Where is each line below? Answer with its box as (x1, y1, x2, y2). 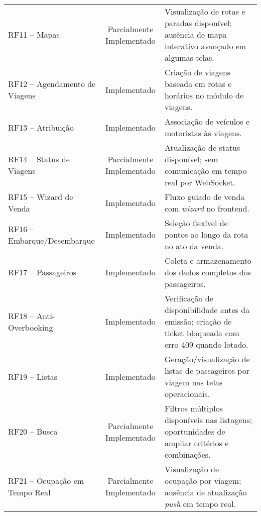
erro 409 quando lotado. (164, 339, 248, 350)
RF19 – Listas (8, 370, 58, 382)
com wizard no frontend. (164, 202, 249, 214)
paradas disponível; (164, 17, 232, 29)
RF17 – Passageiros (8, 266, 77, 278)
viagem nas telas (164, 376, 223, 388)
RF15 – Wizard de (8, 191, 73, 202)
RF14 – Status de (8, 153, 70, 165)
